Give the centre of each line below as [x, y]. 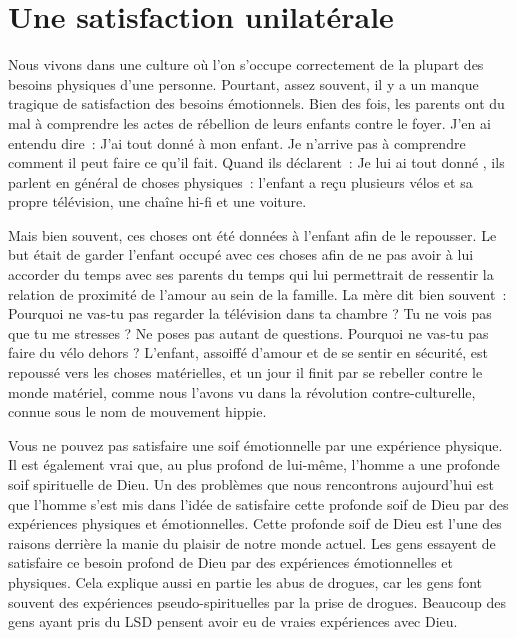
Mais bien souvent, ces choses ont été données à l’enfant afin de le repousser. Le [252, 234]
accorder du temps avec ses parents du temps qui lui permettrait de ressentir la [251, 274]
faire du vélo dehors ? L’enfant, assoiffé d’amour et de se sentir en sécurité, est [248, 352]
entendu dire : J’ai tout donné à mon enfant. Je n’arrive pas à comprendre [237, 142]
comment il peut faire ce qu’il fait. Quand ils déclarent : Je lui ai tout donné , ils [256, 162]
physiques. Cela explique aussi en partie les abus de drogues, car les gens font [245, 581]
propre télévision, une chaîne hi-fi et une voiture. [157, 201]
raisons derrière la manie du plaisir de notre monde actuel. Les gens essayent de [252, 542]
